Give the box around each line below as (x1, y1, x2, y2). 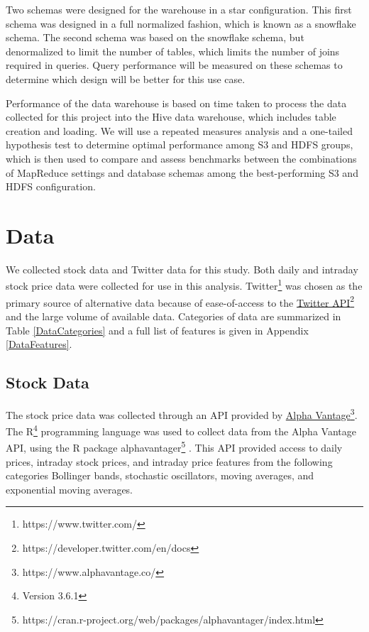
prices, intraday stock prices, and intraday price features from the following (6, 454, 333, 469)
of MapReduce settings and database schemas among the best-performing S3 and (6, 165, 358, 180)
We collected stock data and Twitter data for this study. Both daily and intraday (6, 261, 358, 276)
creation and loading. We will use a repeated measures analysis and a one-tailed (6, 123, 353, 138)
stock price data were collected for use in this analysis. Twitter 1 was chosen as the (6, 276, 363, 293)
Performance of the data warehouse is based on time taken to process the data (6, 95, 347, 110)
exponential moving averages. (6, 481, 133, 496)
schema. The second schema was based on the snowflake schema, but (6, 30, 304, 45)
